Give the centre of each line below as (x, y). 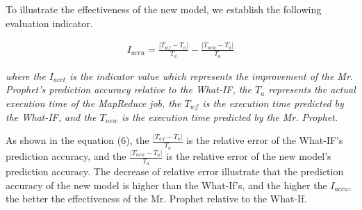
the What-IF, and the (51, 116)
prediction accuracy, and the (66, 156)
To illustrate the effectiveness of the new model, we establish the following (164, 9)
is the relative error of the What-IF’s (265, 140)
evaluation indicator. (49, 23)
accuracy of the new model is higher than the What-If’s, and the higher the (166, 185)
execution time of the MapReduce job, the (93, 103)
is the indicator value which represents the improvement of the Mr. (211, 75)
